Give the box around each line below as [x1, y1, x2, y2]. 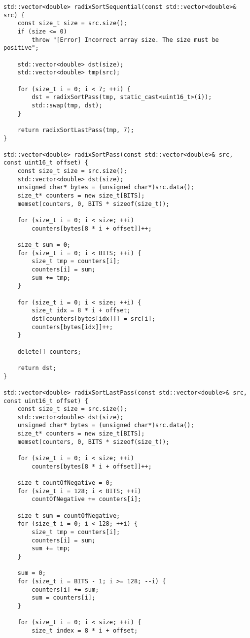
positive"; [3, 44, 39, 52]
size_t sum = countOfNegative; [17, 512, 120, 519]
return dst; [17, 364, 57, 371]
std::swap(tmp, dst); [32, 101, 103, 109]
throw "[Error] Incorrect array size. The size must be [32, 36, 219, 43]
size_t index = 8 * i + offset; [32, 627, 138, 634]
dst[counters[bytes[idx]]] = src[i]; [32, 315, 155, 322]
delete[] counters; [17, 348, 81, 355]
